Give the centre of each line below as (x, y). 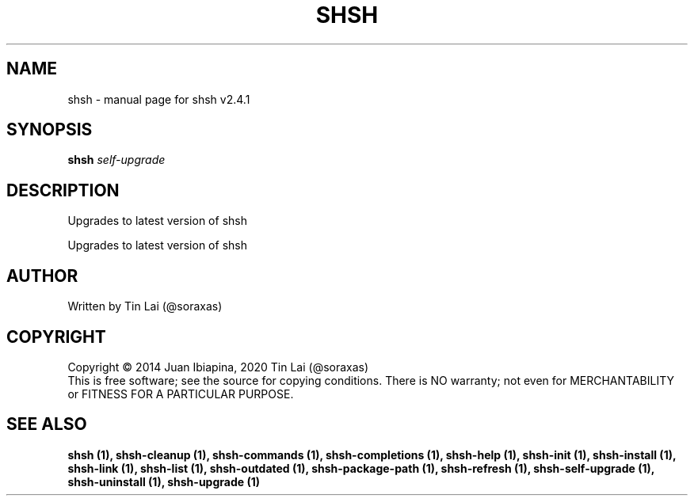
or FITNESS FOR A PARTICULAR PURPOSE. (181, 394)
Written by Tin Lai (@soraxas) (145, 306)
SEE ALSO (47, 424)
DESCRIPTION (63, 190)
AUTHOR (42, 276)
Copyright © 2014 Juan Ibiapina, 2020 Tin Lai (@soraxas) (218, 367)
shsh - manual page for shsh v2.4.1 (159, 99)
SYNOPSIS (50, 130)
